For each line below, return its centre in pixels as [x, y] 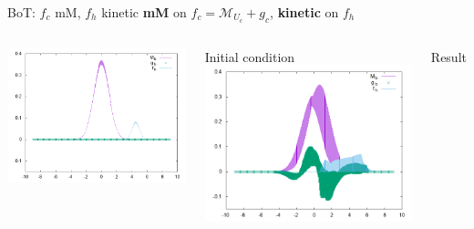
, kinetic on [304, 12]
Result [448, 56]
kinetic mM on [144, 12]
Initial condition [250, 56]
